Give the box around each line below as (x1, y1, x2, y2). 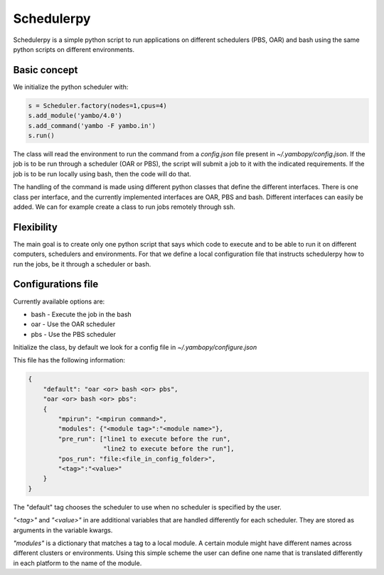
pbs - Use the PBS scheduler (31, 330, 117, 338)
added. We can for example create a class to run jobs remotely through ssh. (13, 203, 236, 211)
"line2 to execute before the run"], (103, 445, 235, 453)
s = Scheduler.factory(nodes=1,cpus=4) (28, 102, 167, 109)
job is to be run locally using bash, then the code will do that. (13, 169, 191, 178)
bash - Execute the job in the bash (31, 310, 132, 318)
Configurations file (13, 278, 99, 291)
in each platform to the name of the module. (13, 559, 142, 567)
